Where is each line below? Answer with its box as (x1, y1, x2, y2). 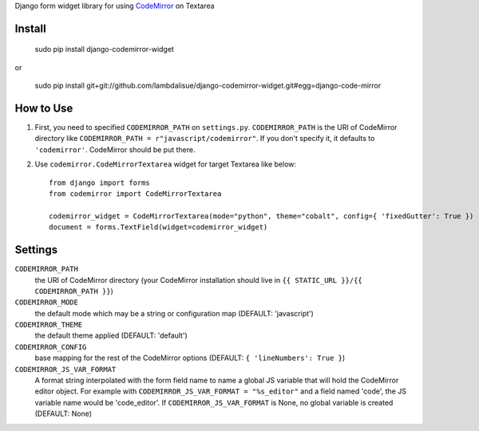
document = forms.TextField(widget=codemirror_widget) (49, 223, 268, 232)
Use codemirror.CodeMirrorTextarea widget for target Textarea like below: (34, 159, 297, 169)
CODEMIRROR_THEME (14, 320, 83, 330)
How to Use (14, 102, 73, 115)
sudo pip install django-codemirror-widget (34, 45, 175, 54)
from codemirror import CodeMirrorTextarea (49, 190, 222, 198)
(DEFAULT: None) (34, 409, 92, 418)
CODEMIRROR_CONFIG (14, 343, 87, 351)
